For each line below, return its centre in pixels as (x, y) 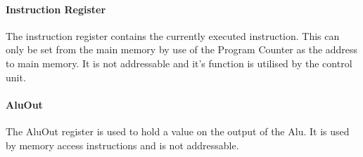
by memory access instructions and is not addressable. (122, 145)
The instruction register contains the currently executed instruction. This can (173, 35)
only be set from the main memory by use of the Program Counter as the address (182, 49)
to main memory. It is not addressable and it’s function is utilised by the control (179, 63)
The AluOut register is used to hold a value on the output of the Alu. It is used (178, 131)
